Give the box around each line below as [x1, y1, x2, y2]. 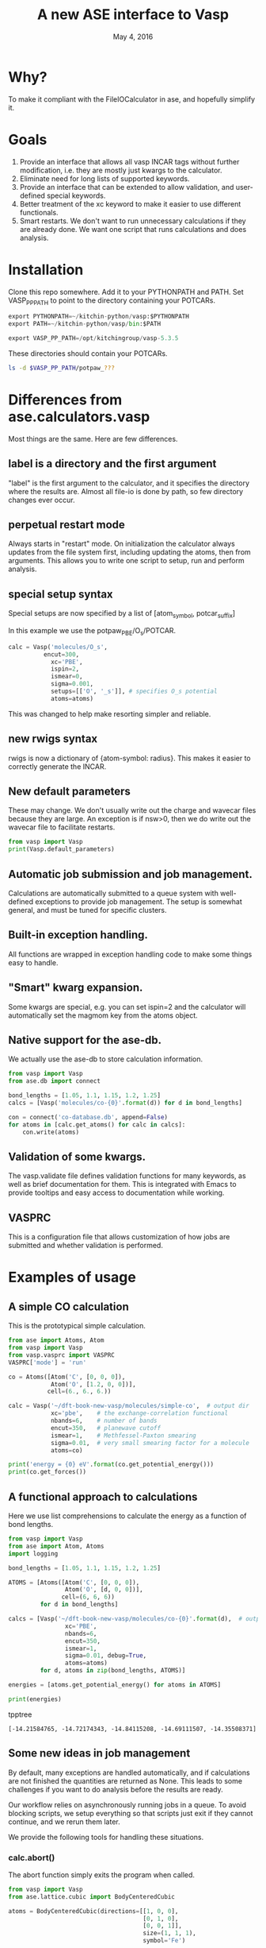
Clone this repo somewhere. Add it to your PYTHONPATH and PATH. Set [8, 287, 244, 296]
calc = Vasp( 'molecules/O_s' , [8, 643, 108, 651]
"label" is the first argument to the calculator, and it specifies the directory [8, 478, 250, 488]
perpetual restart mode [8, 518, 125, 531]
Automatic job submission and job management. [8, 868, 253, 881]
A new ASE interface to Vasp [36, 6, 230, 24]
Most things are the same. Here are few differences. [8, 434, 178, 443]
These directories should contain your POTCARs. [8, 348, 168, 358]
